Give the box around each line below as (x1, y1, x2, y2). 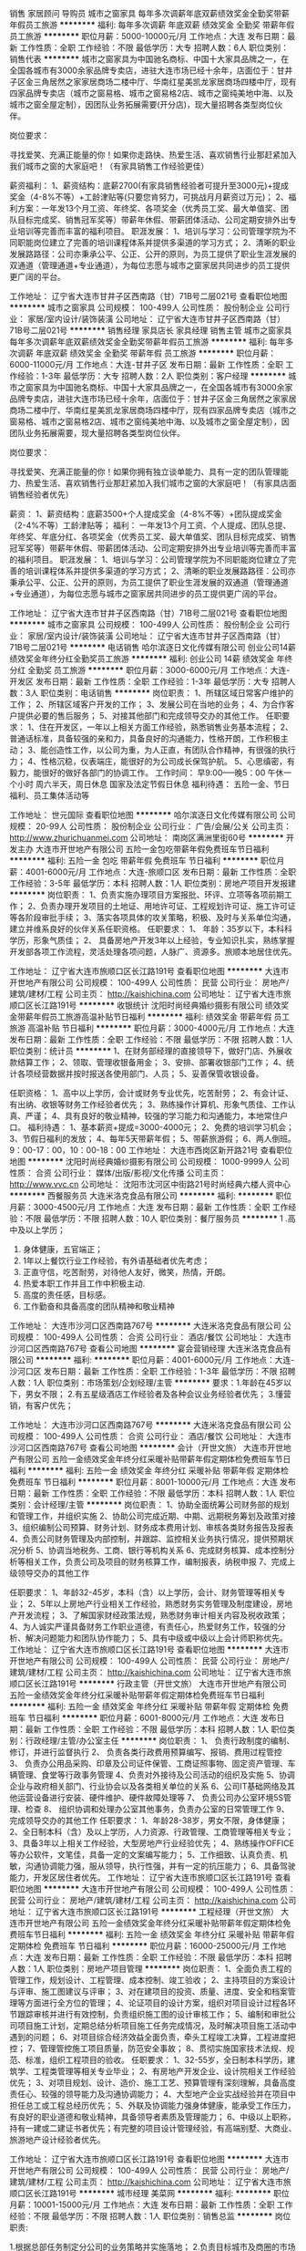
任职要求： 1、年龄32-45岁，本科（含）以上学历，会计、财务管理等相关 (9, 1587, 278, 1598)
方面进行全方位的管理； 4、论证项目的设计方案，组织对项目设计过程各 (25, 1997, 289, 2008)
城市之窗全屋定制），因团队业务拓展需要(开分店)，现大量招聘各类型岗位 (9, 99, 275, 109)
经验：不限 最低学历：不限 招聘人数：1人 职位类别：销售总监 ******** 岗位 (9, 2211, 291, 2221)
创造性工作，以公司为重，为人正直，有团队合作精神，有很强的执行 (48, 744, 296, 755)
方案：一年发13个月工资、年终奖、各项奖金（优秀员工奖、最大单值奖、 (16, 203, 281, 213)
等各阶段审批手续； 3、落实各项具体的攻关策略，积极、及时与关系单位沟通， (9, 912, 296, 923)
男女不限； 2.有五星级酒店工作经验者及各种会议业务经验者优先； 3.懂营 (25, 1389, 291, 1399)
